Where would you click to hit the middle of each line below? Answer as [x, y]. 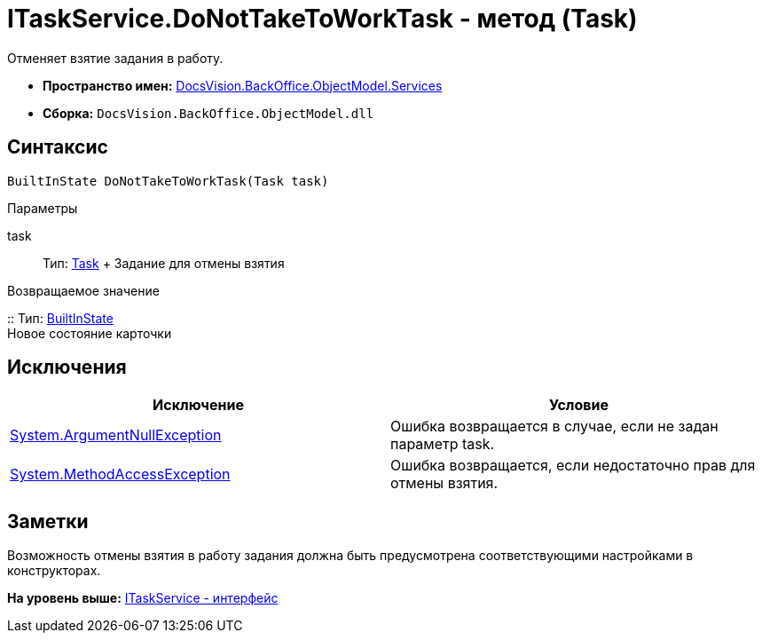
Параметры [43, 208]
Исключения [67, 367]
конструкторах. [54, 571]
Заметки [48, 521]
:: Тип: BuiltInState [60, 318]
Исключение [198, 405]
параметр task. [443, 444]
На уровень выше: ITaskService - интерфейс [143, 598]
